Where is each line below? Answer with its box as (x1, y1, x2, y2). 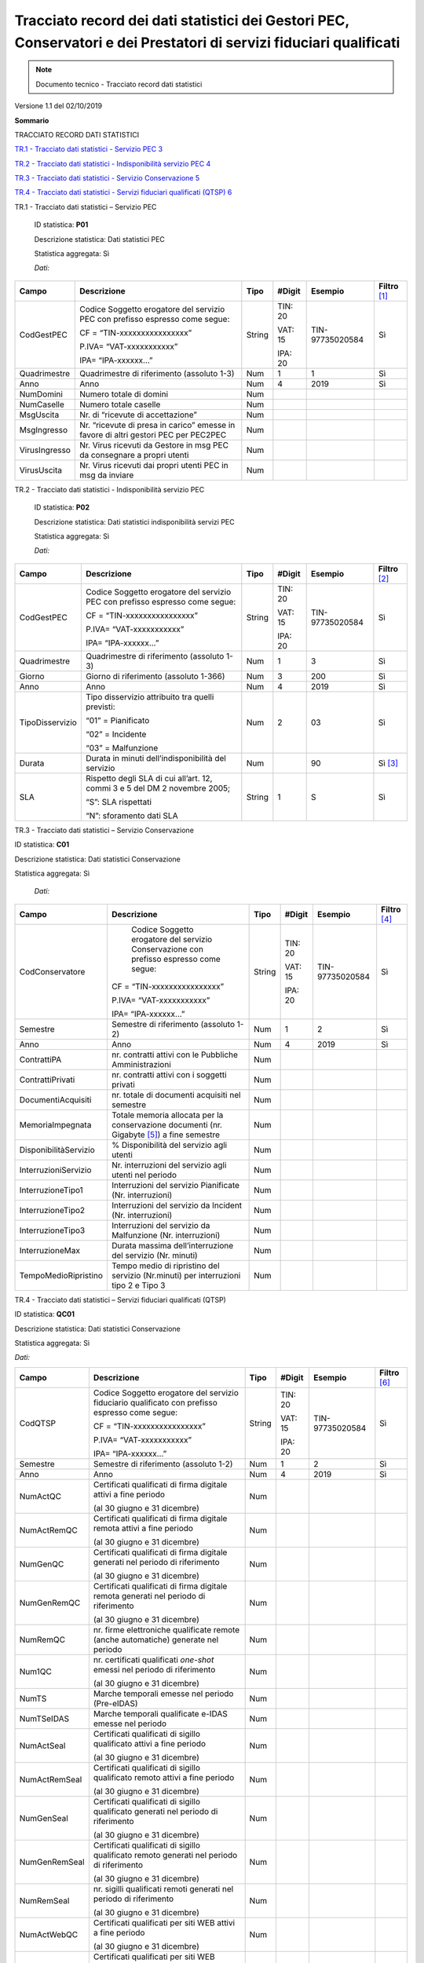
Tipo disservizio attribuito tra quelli (85, 691, 214, 702)
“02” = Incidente (85, 729, 147, 740)
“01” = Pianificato (85, 715, 150, 726)
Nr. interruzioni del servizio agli (111, 1159, 227, 1170)
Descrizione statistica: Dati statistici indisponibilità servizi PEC (34, 517, 235, 526)
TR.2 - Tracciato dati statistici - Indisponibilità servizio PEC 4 (14, 159, 211, 168)
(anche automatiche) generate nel (93, 1634, 219, 1645)
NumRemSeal (19, 1895, 70, 1906)
